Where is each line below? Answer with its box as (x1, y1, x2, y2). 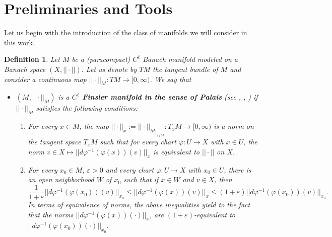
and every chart (105, 164, 154, 175)
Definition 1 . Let (4, 54, 60, 64)
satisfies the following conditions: (36, 103, 138, 113)
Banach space (4, 63, 46, 74)
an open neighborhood (28, 174, 94, 185)
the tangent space (28, 136, 81, 147)
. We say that (150, 73, 191, 84)
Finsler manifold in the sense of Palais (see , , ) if (82, 92, 258, 102)
